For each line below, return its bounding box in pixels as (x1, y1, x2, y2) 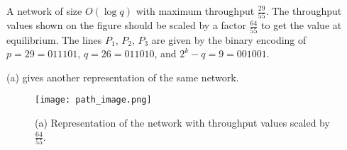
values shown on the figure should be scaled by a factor (6, 18, 246, 33)
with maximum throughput (136, 4, 255, 18)
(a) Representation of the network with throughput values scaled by (35, 115, 330, 130)
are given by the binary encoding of (151, 32, 307, 47)
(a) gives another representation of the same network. (6, 69, 239, 84)
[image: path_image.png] (35, 95, 152, 105)
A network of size (6, 4, 82, 18)
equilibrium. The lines (6, 32, 102, 47)
